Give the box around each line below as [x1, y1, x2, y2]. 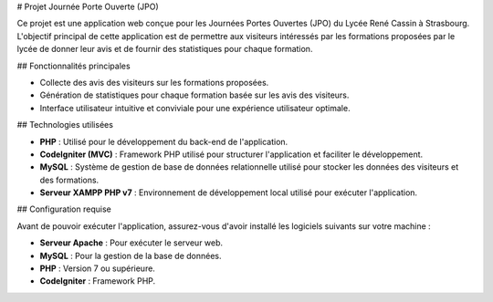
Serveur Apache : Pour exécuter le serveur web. [39, 237, 224, 248]
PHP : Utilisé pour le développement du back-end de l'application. [39, 136, 288, 147]
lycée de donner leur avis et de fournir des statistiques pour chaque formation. [16, 44, 313, 55]
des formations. [39, 174, 100, 185]
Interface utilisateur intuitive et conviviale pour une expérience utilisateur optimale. [39, 102, 351, 113]
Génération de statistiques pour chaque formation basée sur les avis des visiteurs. [39, 89, 350, 100]
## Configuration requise [16, 203, 111, 214]
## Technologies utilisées [16, 120, 114, 130]
